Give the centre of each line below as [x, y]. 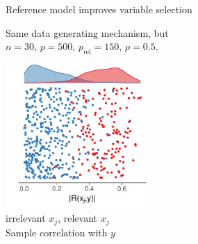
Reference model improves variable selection [99, 9]
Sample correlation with [57, 232]
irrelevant [26, 218]
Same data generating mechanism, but [87, 32]
